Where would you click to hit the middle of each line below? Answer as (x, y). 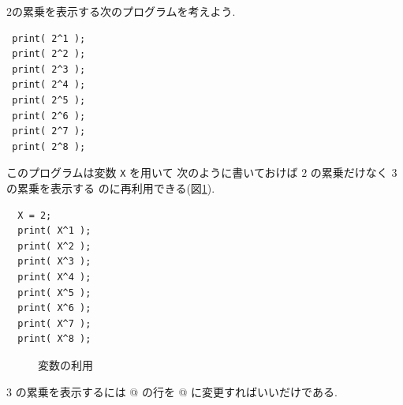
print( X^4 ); (54, 277)
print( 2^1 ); (49, 38)
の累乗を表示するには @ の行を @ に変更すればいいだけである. (176, 391)
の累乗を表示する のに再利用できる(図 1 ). (111, 188)
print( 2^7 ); (49, 131)
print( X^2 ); (54, 246)
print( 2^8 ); (49, 146)
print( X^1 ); (54, 231)
